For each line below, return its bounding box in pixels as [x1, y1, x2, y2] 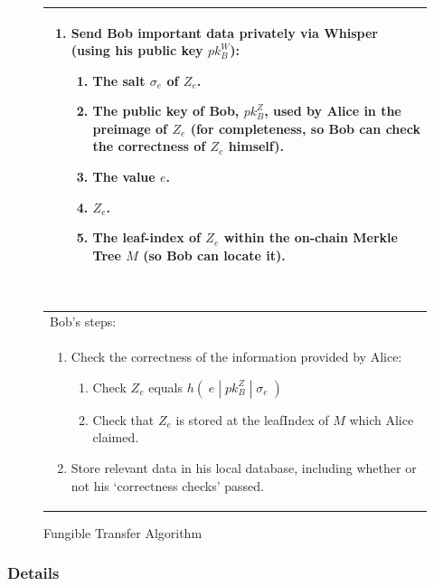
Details [7, 562, 60, 584]
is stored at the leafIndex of [175, 410, 329, 429]
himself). [228, 137, 284, 156]
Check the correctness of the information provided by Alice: [71, 347, 402, 366]
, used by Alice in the [264, 101, 401, 120]
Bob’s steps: [50, 312, 117, 331]
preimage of [92, 118, 168, 137]
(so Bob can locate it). [143, 245, 286, 264]
